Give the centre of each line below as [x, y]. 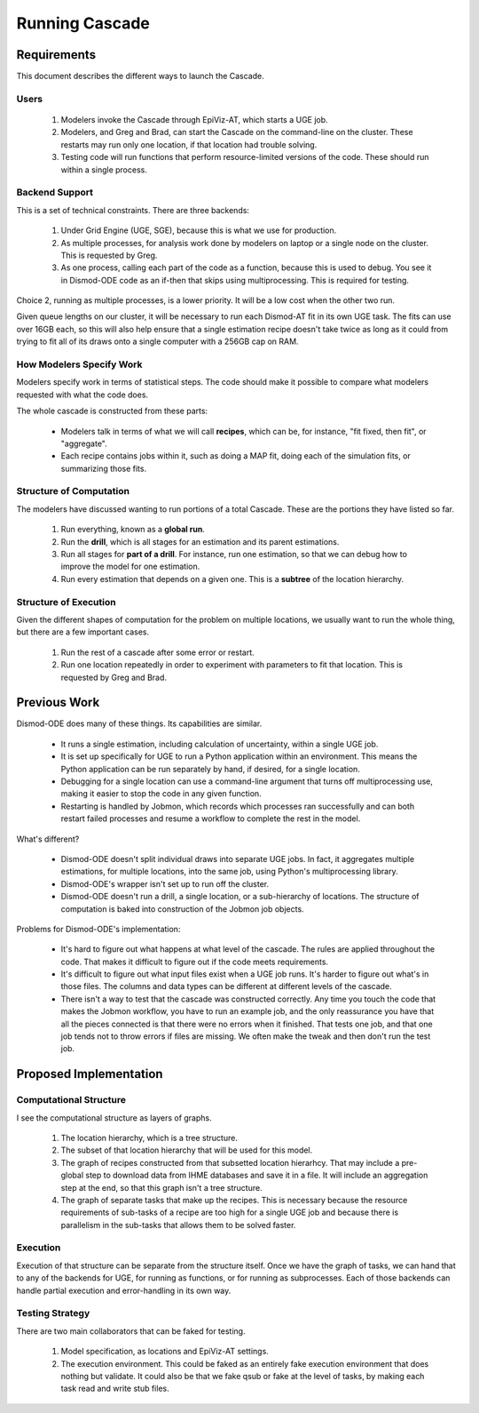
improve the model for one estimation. [130, 567]
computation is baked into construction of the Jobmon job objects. [183, 909]
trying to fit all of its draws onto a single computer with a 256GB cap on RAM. [157, 341]
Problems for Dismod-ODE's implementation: [98, 929]
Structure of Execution [66, 602]
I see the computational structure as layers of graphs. [114, 1118]
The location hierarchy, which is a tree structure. [149, 1138]
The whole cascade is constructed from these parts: [112, 411]
